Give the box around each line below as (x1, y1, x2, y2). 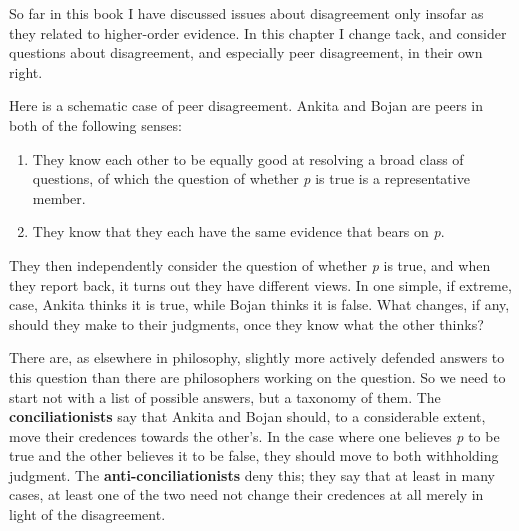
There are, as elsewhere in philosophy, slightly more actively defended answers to (9, 347, 505, 368)
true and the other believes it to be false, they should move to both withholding (9, 445, 499, 466)
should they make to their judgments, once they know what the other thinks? (9, 313, 484, 334)
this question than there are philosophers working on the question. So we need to (9, 366, 506, 387)
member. (32, 187, 86, 208)
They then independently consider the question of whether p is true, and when (9, 254, 491, 275)
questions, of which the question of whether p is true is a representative (32, 168, 470, 189)
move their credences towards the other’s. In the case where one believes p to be (9, 425, 500, 446)
